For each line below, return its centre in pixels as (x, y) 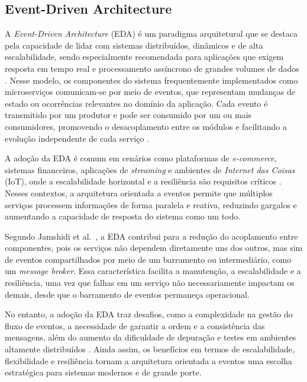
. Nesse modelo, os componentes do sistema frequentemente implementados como (151, 80)
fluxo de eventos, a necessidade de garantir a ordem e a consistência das (135, 325)
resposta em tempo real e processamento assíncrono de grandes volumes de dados (152, 68)
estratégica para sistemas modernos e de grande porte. (103, 372)
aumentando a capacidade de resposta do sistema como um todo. (123, 216)
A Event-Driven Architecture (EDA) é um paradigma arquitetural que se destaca (151, 34)
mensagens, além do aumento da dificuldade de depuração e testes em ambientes (151, 337)
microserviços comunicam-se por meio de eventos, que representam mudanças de (150, 92)
